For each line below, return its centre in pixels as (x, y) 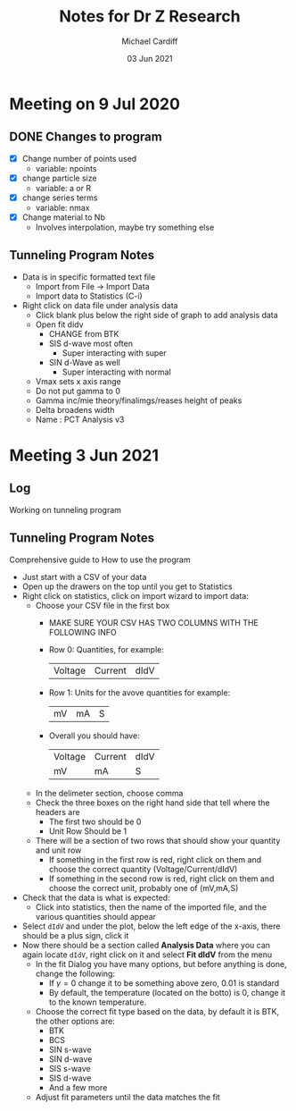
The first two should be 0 (95, 821)
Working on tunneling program (66, 509)
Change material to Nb (63, 217)
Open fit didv (59, 324)
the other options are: (75, 1021)
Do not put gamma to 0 (78, 391)
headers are (58, 812)
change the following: (75, 973)
